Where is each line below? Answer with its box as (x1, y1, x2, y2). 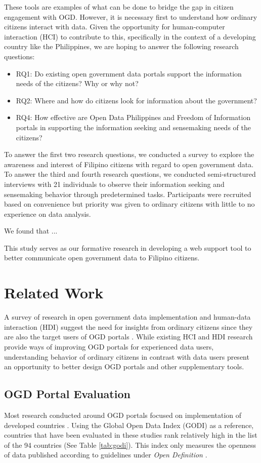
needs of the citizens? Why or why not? (16, 78, 139, 89)
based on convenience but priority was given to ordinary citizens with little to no (4, 199, 255, 209)
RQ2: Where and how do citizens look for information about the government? (16, 95, 257, 105)
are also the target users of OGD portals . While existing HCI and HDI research (4, 331, 253, 342)
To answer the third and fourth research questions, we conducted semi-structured (4, 169, 256, 179)
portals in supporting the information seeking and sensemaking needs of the (16, 122, 251, 132)
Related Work (4, 282, 104, 303)
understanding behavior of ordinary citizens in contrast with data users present (4, 351, 249, 362)
